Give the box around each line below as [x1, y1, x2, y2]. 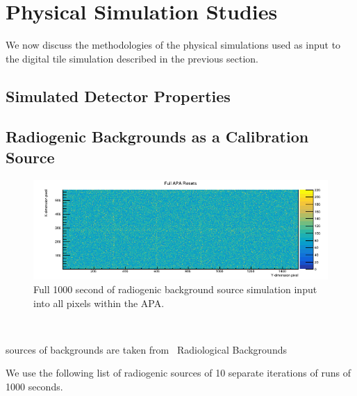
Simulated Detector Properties [6, 85, 231, 106]
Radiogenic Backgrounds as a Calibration [6, 126, 309, 147]
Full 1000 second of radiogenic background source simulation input [33, 281, 317, 296]
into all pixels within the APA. [33, 295, 165, 310]
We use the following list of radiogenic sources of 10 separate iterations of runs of [6, 365, 351, 380]
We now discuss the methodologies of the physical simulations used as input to [6, 38, 341, 52]
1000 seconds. [6, 379, 63, 393]
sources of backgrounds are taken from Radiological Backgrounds [6, 342, 287, 356]
